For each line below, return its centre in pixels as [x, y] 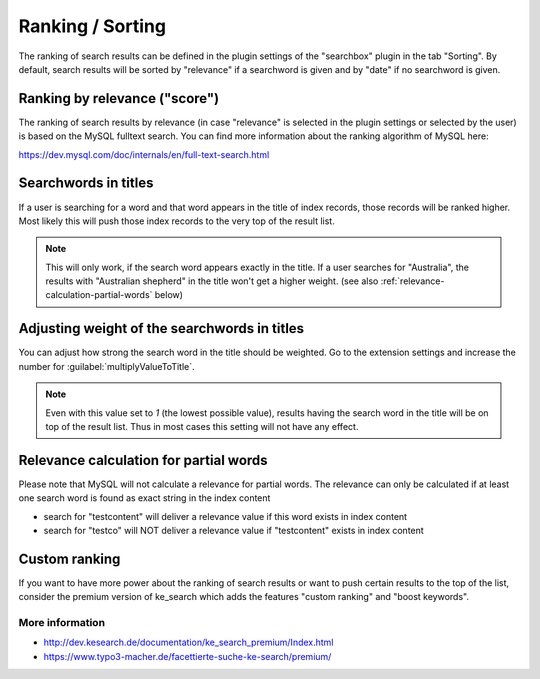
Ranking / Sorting [92, 26]
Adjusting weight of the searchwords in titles [161, 328]
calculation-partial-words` [99, 295]
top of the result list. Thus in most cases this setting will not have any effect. [202, 426]
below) [169, 295]
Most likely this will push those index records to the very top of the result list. [176, 221]
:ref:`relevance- [412, 281]
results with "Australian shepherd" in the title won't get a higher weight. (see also [212, 281]
